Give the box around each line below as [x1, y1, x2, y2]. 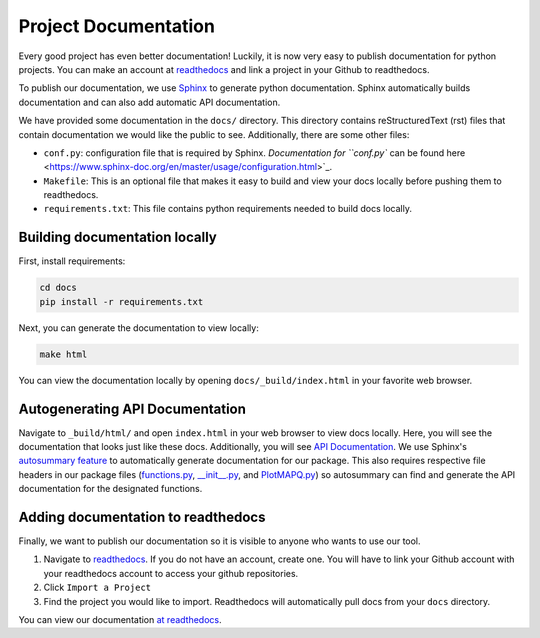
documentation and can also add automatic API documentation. [18, 96, 281, 108]
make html [39, 348, 88, 360]
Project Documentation [18, 15, 215, 37]
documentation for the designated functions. [18, 483, 203, 495]
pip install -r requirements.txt [39, 296, 204, 307]
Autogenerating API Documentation [18, 400, 247, 417]
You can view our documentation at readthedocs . [18, 614, 222, 626]
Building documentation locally [18, 229, 217, 246]
